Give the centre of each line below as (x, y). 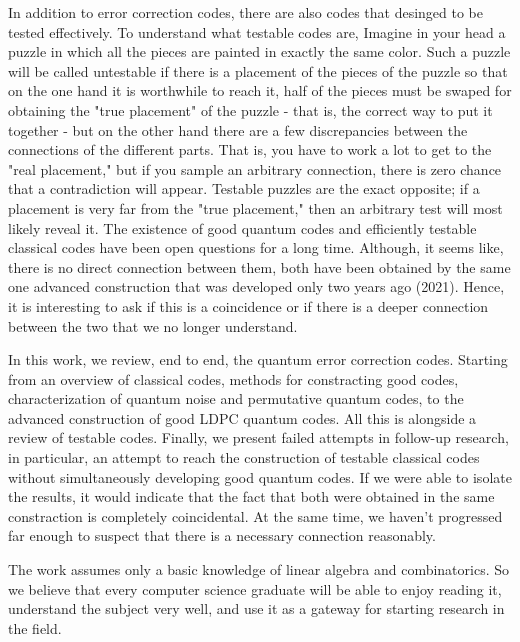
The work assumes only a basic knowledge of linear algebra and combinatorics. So (259, 569)
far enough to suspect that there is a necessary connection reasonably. (222, 535)
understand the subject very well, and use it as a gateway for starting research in (256, 608)
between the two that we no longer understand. (153, 325)
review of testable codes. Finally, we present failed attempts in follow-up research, (258, 437)
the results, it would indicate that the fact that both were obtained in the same (251, 496)
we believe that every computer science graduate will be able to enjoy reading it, (255, 588)
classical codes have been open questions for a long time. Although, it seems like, (256, 247)
